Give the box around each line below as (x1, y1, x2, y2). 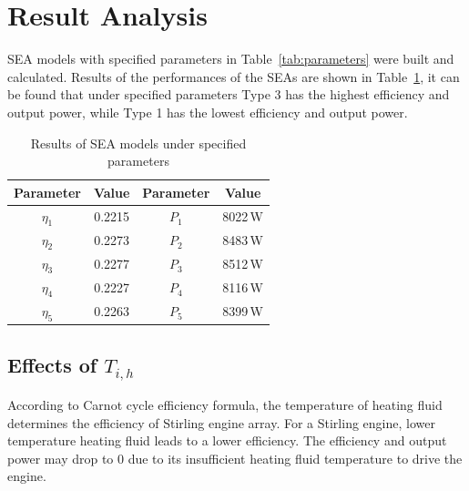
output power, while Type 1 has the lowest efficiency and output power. (7, 102, 408, 121)
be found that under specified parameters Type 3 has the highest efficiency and (7, 85, 450, 104)
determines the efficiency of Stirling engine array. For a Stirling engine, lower (7, 413, 435, 432)
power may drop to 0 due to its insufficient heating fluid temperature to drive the (7, 448, 463, 467)
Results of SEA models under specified (30, 133, 247, 152)
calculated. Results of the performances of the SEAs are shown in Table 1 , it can (7, 66, 460, 86)
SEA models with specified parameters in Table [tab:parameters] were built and (7, 49, 454, 68)
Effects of (7, 351, 97, 379)
